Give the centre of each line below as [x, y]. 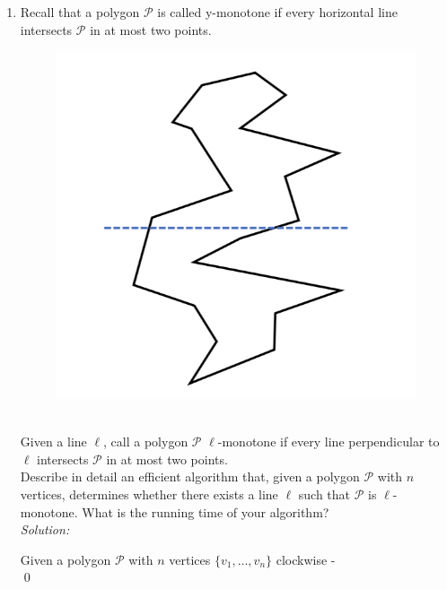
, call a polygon [146, 442]
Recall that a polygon [80, 12]
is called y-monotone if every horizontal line [277, 12]
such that [324, 494]
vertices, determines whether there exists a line [149, 494]
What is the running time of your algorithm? [206, 511]
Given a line [53, 442]
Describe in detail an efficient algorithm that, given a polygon [190, 476]
